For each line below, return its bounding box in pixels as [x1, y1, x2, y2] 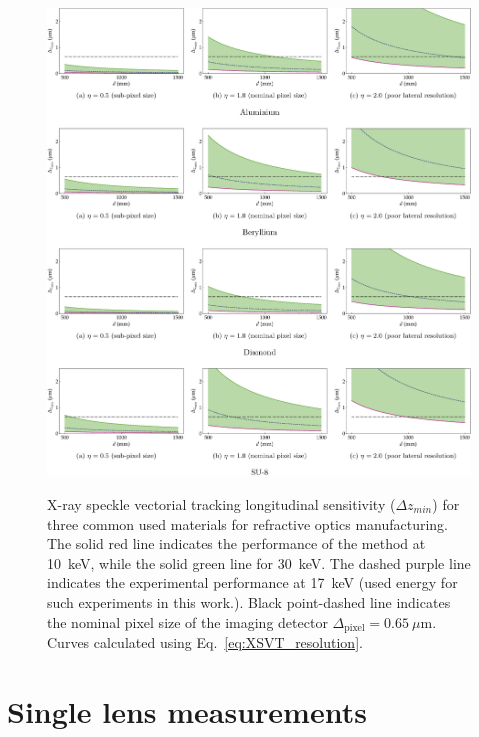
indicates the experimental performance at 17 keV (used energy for [47, 572, 458, 593]
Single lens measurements [7, 690, 367, 731]
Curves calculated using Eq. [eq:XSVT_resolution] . [47, 631, 363, 652]
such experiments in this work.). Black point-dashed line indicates [47, 591, 451, 612]
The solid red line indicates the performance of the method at [47, 533, 426, 554]
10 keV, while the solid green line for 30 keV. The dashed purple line [47, 552, 471, 573]
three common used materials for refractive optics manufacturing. [47, 513, 449, 534]
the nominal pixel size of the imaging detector [47, 611, 328, 632]
